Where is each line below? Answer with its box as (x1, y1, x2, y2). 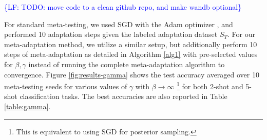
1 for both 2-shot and (177, 79, 243, 91)
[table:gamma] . (4, 101, 51, 111)
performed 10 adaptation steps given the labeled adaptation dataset (4, 29, 218, 39)
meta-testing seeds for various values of (4, 81, 127, 91)
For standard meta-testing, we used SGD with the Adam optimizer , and (4, 18, 233, 29)
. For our (227, 29, 256, 39)
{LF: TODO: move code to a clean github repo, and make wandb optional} (4, 2, 242, 12)
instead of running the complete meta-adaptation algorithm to (28, 58, 225, 69)
